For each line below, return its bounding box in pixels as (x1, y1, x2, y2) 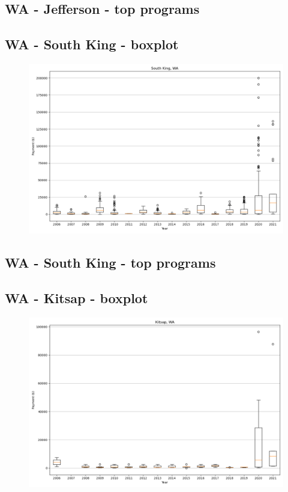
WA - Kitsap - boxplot (5, 289, 148, 307)
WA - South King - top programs (5, 253, 216, 272)
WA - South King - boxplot (5, 35, 179, 54)
